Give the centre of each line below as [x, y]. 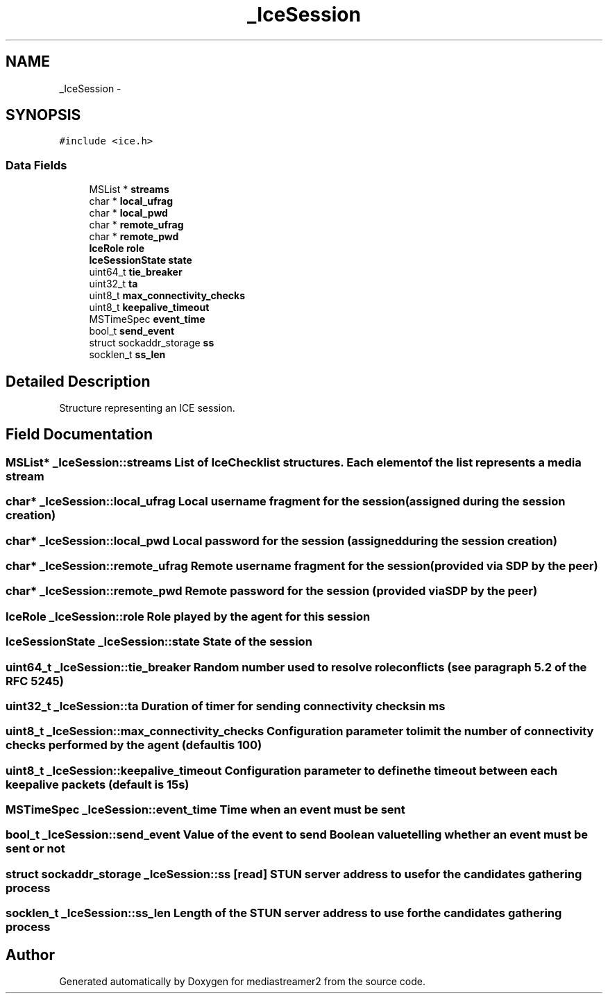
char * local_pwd [128, 213]
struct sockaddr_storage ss [152, 343]
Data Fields [36, 165]
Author [30, 955]
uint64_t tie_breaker [136, 272]
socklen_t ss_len [127, 355]
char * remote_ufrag [136, 225]
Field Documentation [79, 435]
